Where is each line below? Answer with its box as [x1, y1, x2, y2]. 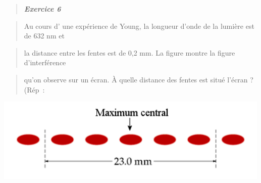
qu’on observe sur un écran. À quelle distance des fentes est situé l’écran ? [24, 74, 253, 84]
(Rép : [24, 84, 45, 95]
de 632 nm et [24, 30, 65, 41]
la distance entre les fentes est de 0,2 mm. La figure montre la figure [24, 47, 235, 58]
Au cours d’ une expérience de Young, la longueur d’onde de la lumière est [24, 20, 254, 31]
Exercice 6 [24, 4, 61, 14]
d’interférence [24, 57, 66, 68]
